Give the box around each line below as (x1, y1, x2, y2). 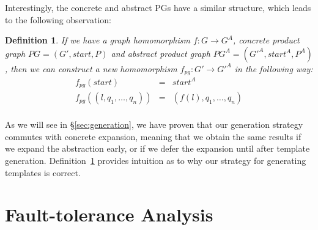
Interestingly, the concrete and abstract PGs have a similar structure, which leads (5, 1, 311, 13)
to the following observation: (5, 13, 111, 26)
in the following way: (234, 62, 313, 75)
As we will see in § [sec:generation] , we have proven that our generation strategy (5, 118, 303, 131)
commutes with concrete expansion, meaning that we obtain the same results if (5, 130, 301, 143)
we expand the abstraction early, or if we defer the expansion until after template (5, 142, 310, 155)
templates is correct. (5, 166, 81, 179)
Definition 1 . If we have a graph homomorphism (5, 34, 190, 46)
